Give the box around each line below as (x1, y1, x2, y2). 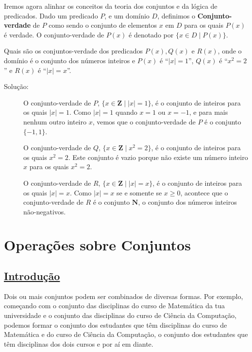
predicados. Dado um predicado (4, 10, 98, 20)
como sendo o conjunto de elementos (49, 20, 157, 30)
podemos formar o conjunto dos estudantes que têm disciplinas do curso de (4, 319, 227, 330)
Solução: (4, 81, 29, 91)
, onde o (218, 46, 242, 56)
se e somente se (117, 187, 162, 197)
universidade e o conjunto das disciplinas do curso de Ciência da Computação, (4, 310, 236, 320)
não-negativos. (23, 206, 66, 216)
